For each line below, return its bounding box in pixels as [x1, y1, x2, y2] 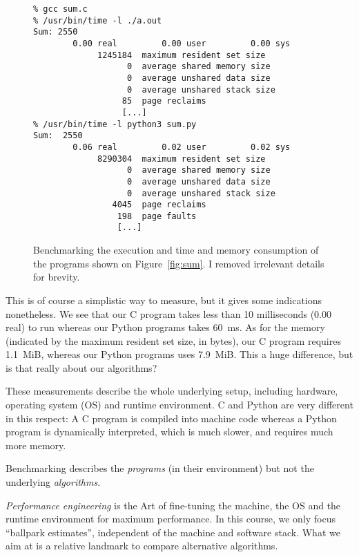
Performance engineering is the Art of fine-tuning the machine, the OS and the [6, 498, 341, 512]
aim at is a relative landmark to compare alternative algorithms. [6, 538, 278, 553]
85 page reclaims [122, 96, 206, 106]
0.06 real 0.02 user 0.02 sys [72, 142, 291, 152]
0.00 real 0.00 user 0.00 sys [72, 38, 291, 48]
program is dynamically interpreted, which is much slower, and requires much [6, 424, 333, 439]
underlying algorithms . [6, 475, 101, 489]
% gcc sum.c [33, 4, 88, 14]
